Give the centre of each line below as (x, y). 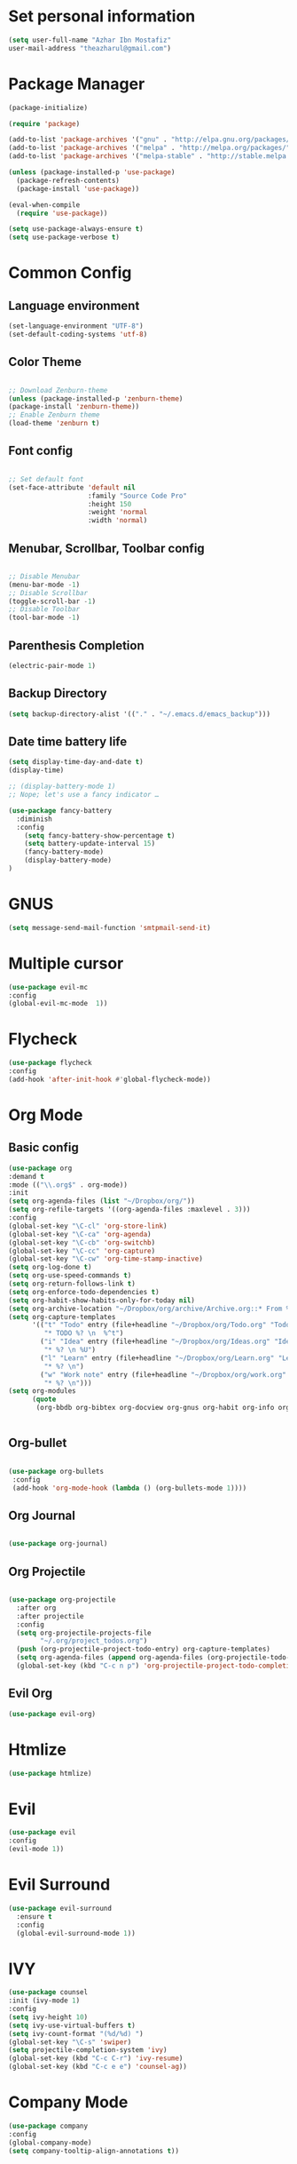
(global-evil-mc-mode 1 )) (58, 1004)
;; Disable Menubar (44, 576)
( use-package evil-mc (48, 987)
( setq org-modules (42, 1391)
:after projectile (51, 1616)
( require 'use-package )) (62, 213)
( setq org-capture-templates (62, 1317)
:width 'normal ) (117, 521)
